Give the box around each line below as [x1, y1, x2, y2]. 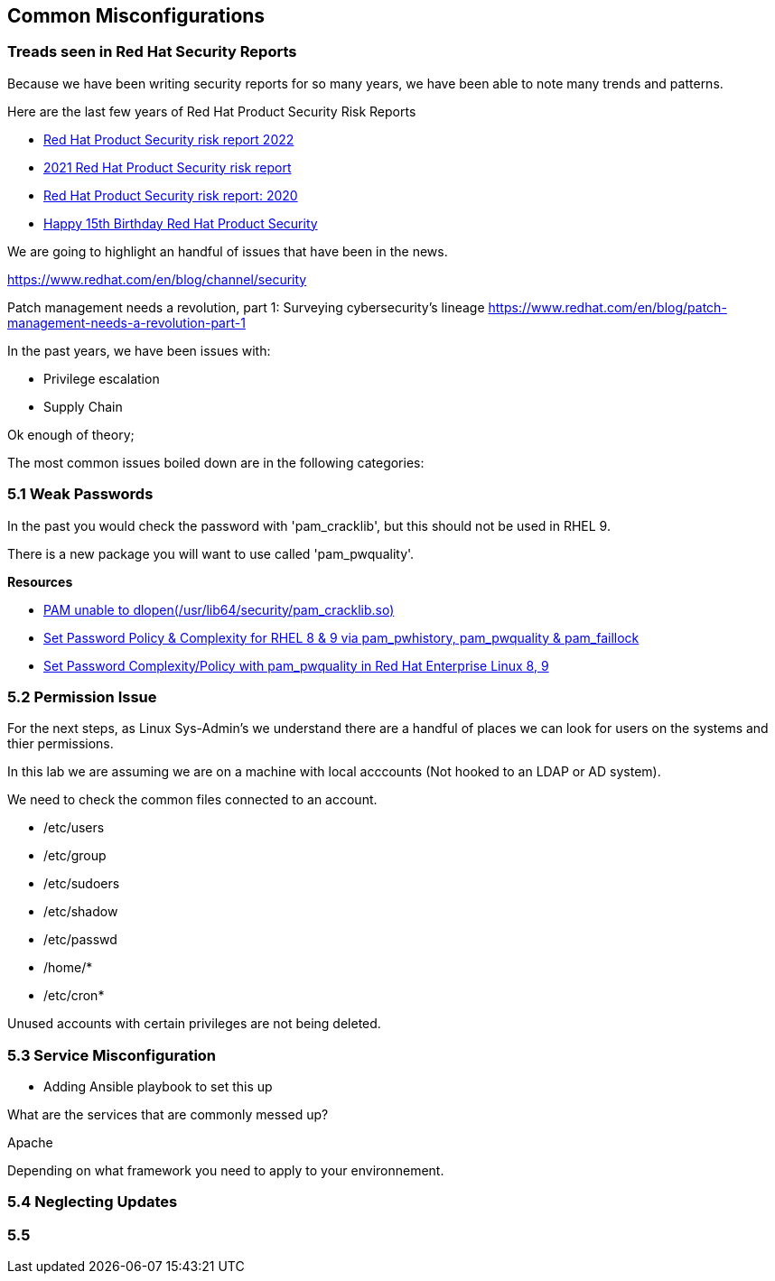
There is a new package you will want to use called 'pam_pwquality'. [7, 545, 415, 562]
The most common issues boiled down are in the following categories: [7, 454, 425, 470]
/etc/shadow [43, 904, 118, 920]
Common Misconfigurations [7, 5, 266, 27]
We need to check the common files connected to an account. [7, 792, 378, 808]
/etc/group [43, 848, 107, 864]
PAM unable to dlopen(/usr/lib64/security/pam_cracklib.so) [43, 601, 395, 617]
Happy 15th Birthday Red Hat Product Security [43, 215, 318, 231]
